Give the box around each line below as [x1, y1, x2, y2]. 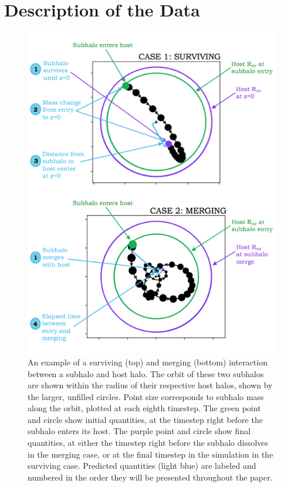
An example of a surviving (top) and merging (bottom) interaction [28, 355, 268, 368]
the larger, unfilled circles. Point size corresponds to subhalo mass [28, 390, 264, 402]
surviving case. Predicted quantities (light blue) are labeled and [28, 459, 256, 472]
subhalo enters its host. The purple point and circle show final [28, 425, 251, 437]
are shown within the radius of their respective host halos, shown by [28, 379, 273, 391]
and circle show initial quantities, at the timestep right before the [28, 413, 263, 425]
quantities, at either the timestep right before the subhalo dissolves [28, 436, 269, 449]
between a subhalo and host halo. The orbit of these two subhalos [28, 367, 264, 379]
